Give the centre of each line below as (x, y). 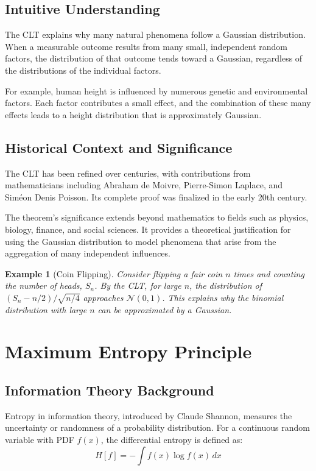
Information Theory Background (110, 390)
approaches (103, 297)
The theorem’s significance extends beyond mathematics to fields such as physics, (157, 217)
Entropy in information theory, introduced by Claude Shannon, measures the (149, 415)
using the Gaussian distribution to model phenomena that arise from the (141, 241)
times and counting (269, 273)
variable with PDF (40, 440)
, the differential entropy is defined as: (172, 440)
